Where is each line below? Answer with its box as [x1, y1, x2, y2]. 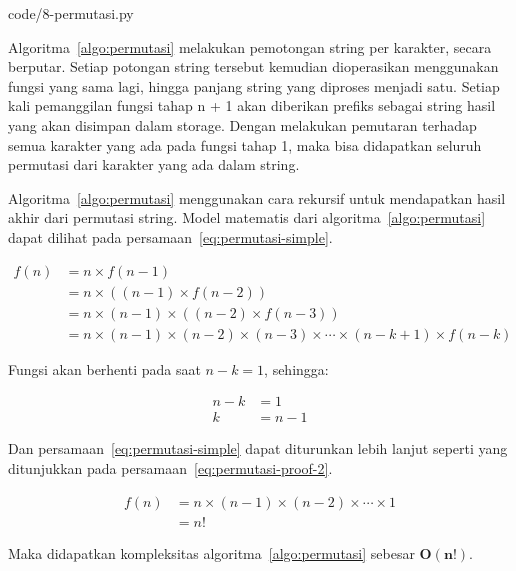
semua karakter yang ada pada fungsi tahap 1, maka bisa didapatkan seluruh [8, 134, 482, 155]
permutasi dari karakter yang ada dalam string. [8, 154, 300, 175]
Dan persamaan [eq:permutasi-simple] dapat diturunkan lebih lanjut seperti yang [8, 438, 508, 459]
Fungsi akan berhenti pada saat [8, 358, 201, 379]
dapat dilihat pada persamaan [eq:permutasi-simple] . [8, 226, 333, 247]
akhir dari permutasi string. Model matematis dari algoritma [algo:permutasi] [8, 207, 486, 228]
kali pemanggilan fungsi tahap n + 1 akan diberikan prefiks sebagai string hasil [8, 95, 496, 116]
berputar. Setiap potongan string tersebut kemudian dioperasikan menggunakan [8, 56, 499, 77]
